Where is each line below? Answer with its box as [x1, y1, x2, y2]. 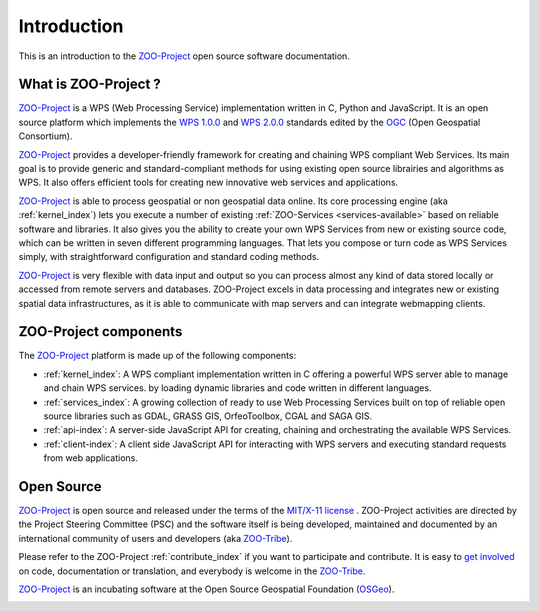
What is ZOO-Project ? [18, 76, 162, 93]
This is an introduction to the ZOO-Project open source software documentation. [18, 50, 350, 62]
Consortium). [18, 130, 73, 142]
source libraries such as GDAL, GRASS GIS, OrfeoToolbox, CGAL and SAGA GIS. [43, 410, 373, 422]
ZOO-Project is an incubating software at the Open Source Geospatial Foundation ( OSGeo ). [18, 583, 395, 595]
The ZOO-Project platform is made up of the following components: [18, 350, 297, 362]
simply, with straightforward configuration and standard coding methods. [18, 251, 320, 263]
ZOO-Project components [18, 323, 183, 340]
